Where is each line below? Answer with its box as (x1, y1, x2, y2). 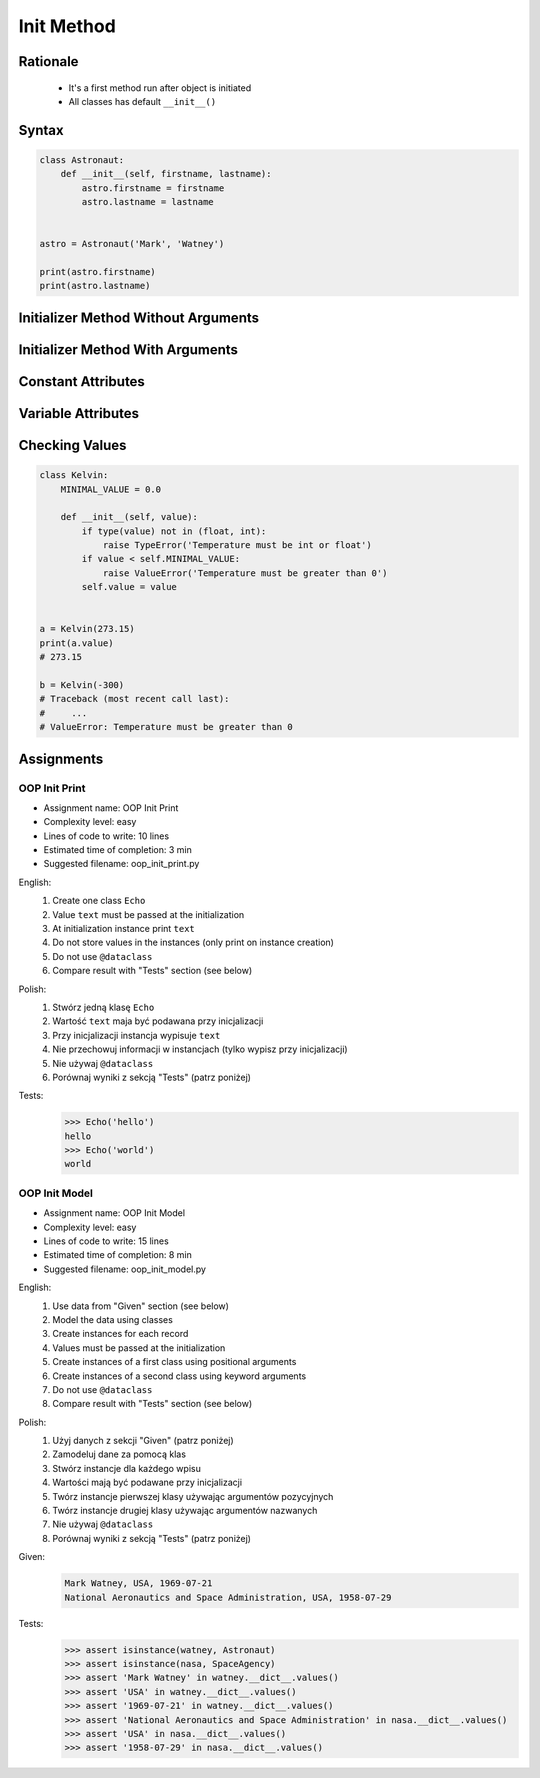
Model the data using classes (52, 1313, 174, 1325)
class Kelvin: (39, 470, 109, 481)
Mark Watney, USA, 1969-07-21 (64, 1578, 213, 1589)
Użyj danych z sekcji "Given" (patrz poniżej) (52, 1435, 234, 1447)
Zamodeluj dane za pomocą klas (52, 1448, 187, 1460)
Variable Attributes (18, 405, 140, 422)
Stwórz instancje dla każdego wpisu (52, 1462, 202, 1474)
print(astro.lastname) (39, 280, 151, 292)
